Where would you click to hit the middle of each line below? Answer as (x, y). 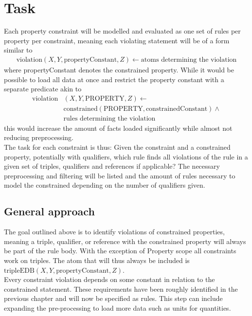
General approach (49, 211)
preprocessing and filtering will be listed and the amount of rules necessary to (120, 175)
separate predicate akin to (43, 89)
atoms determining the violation (189, 60)
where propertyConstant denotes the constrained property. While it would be (119, 69)
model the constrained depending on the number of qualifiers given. (105, 185)
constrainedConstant (177, 109)
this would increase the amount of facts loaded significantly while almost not (118, 128)
